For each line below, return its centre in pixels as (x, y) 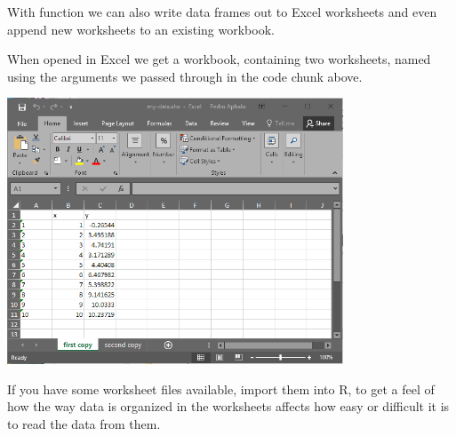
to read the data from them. (84, 423)
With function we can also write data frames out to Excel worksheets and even (222, 12)
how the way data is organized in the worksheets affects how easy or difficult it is (228, 406)
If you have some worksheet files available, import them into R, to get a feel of (221, 388)
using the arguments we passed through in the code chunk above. (185, 76)
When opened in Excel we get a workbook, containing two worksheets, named (219, 59)
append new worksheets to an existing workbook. (141, 29)
